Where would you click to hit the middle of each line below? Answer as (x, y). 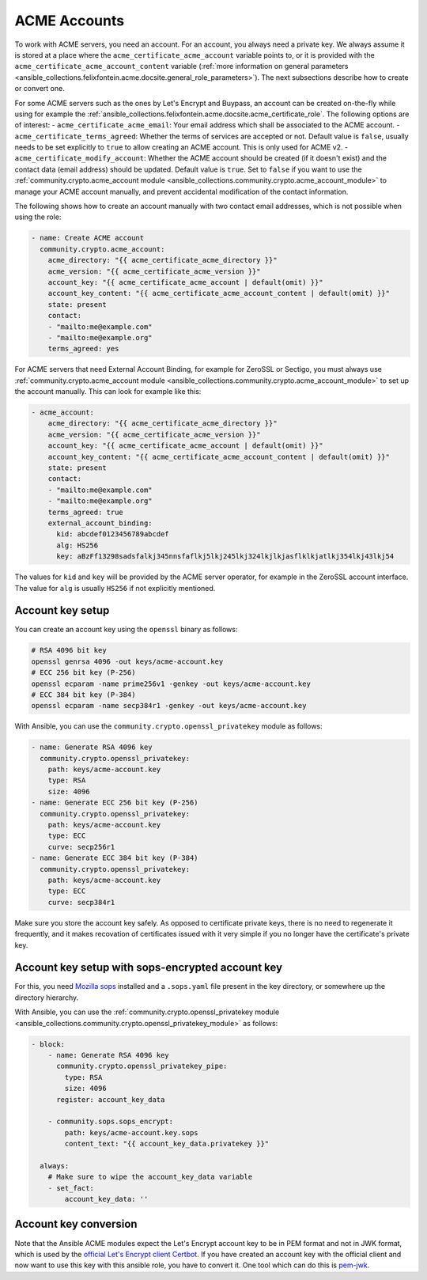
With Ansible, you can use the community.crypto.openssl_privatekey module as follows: (169, 726)
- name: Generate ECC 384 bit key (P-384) (115, 858)
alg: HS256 (77, 545)
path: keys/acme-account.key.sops (131, 1132)
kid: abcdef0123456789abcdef (113, 534)
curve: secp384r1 (81, 902)
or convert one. (40, 89)
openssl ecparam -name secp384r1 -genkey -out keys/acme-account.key (169, 706)
